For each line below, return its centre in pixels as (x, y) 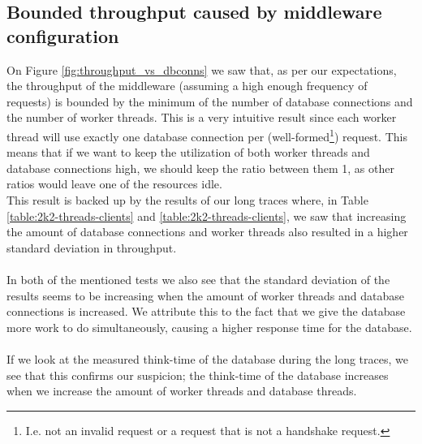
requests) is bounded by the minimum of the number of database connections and (210, 101)
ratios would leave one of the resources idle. (114, 184)
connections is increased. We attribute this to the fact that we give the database (206, 311)
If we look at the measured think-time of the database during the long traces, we (207, 358)
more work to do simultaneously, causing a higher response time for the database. (209, 327)
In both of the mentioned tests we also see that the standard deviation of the (198, 279)
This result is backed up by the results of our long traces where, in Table (187, 200)
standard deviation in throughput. (92, 247)
